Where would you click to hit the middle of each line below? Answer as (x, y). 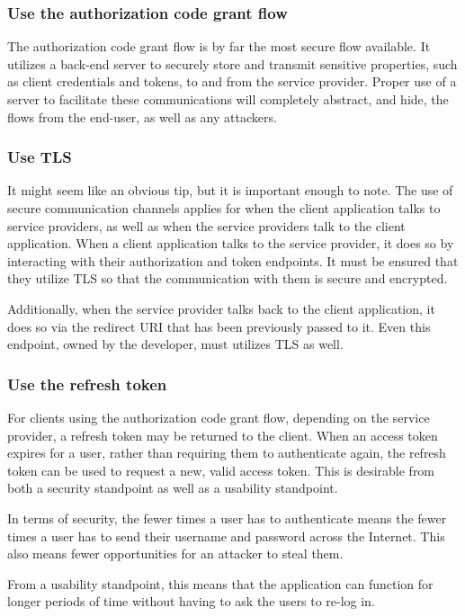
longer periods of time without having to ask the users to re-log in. (191, 601)
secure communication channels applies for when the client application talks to (224, 208)
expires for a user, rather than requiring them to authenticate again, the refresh (227, 453)
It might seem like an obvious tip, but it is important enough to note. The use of (230, 190)
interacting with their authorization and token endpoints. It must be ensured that (233, 260)
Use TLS (40, 157)
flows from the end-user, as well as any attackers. (142, 116)
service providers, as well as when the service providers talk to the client (206, 225)
